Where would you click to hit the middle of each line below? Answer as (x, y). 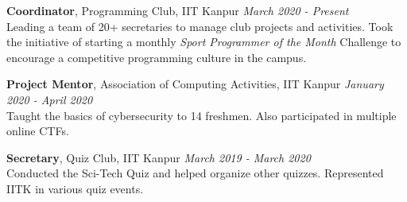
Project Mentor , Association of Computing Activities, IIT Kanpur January (195, 84)
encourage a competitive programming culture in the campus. (157, 57)
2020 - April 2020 (50, 99)
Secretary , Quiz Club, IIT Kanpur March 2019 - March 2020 (159, 157)
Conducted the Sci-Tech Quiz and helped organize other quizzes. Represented (195, 173)
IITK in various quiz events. (75, 188)
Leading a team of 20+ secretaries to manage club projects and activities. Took (200, 26)
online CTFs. (38, 131)
